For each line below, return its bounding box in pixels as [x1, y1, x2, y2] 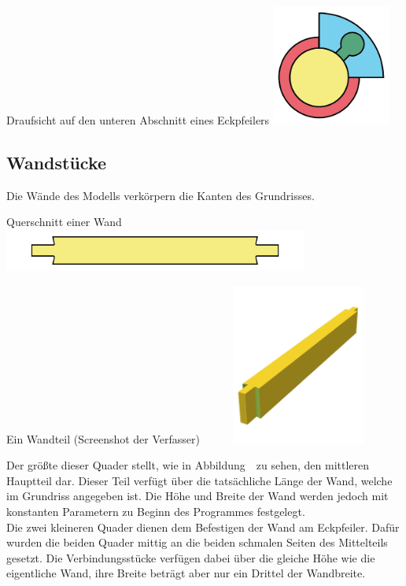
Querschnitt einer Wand [6, 213, 122, 230]
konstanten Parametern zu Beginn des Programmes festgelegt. [6, 503, 305, 519]
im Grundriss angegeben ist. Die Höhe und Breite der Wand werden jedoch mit [6, 488, 389, 504]
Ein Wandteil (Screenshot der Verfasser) [6, 430, 200, 447]
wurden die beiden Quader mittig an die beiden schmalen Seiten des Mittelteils [6, 534, 388, 551]
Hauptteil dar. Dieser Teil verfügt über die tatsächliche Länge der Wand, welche [6, 472, 393, 488]
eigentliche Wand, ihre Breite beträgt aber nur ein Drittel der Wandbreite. [6, 565, 366, 581]
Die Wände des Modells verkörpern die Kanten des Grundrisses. [6, 187, 315, 203]
